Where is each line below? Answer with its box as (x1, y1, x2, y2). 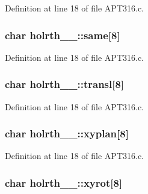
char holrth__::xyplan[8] (5, 126, 129, 141)
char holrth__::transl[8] (5, 77, 125, 92)
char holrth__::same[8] (5, 27, 120, 42)
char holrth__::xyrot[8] (5, 175, 123, 190)
